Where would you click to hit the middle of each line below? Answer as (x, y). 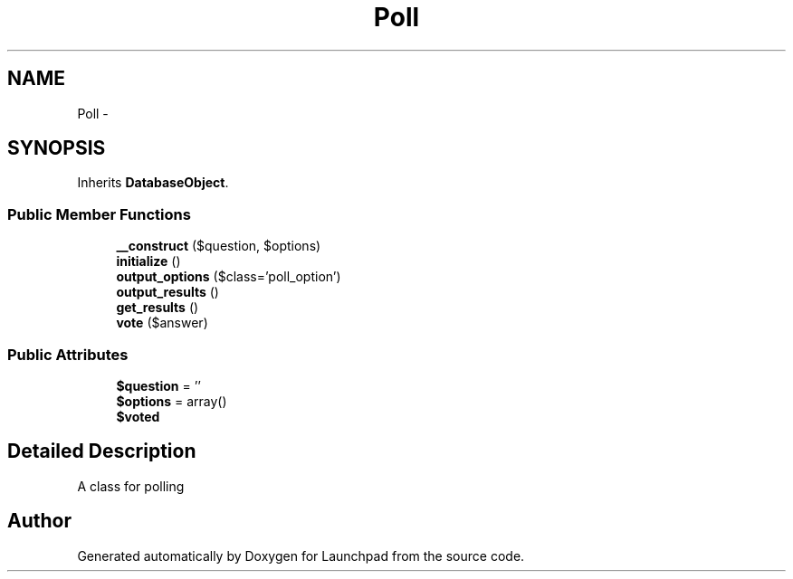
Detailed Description (102, 451)
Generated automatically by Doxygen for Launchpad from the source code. (301, 555)
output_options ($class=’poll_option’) (229, 277)
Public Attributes (68, 354)
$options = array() (172, 401)
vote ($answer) (162, 323)
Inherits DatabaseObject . (153, 183)
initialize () (148, 261)
